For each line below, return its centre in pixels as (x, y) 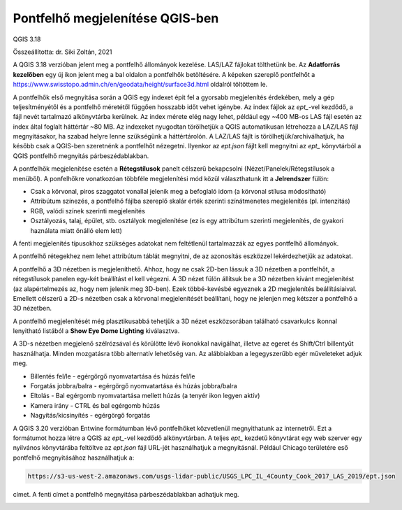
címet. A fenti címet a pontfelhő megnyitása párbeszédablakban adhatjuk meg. (126, 494)
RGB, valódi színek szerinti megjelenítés (88, 211)
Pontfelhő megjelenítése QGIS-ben (116, 18)
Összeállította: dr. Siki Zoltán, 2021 (62, 52)
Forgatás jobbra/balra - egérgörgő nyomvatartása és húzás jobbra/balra (134, 386)
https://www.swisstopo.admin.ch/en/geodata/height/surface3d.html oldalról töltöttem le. (140, 85)
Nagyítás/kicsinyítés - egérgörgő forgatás (90, 416)
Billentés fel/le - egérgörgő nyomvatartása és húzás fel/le (113, 376)
